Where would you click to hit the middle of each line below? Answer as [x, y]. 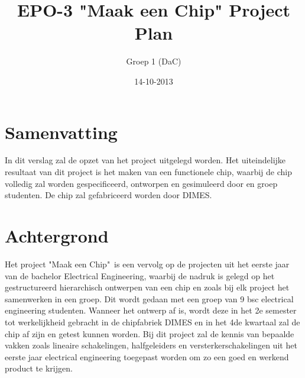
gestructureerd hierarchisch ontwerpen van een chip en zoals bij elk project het [147, 287]
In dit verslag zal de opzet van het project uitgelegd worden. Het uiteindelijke [145, 160]
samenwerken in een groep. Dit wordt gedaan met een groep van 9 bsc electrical [149, 298]
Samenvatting [61, 132]
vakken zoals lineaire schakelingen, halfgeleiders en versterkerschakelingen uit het [151, 345]
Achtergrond [57, 235]
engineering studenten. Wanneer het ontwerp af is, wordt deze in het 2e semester [151, 310]
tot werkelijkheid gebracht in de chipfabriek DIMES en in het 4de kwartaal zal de [152, 322]
